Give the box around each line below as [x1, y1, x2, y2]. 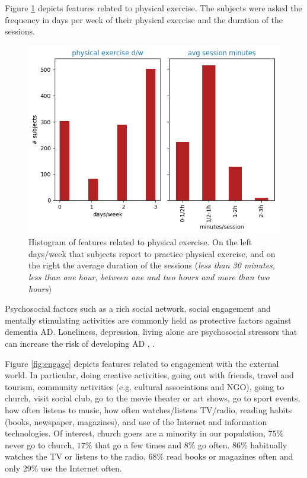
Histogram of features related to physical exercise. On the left [28, 236, 252, 248]
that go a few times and [95, 438, 182, 451]
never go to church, [5, 438, 75, 451]
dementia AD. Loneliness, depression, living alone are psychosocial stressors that [5, 325, 298, 338]
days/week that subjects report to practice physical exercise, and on [28, 247, 276, 259]
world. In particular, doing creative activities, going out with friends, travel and [5, 369, 294, 381]
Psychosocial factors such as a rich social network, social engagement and [5, 302, 271, 315]
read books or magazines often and [166, 450, 293, 463]
